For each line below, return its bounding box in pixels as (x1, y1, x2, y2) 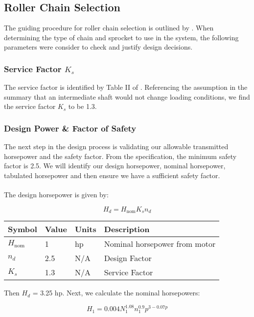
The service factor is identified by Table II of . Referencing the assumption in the (4, 82, 248, 92)
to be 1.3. (68, 101, 97, 111)
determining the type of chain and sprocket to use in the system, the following (4, 32, 239, 42)
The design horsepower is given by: (4, 189, 109, 200)
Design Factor (104, 252, 152, 264)
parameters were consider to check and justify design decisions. (4, 42, 193, 52)
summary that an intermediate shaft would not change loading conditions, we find (4, 91, 250, 102)
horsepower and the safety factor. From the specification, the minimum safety (4, 151, 237, 161)
